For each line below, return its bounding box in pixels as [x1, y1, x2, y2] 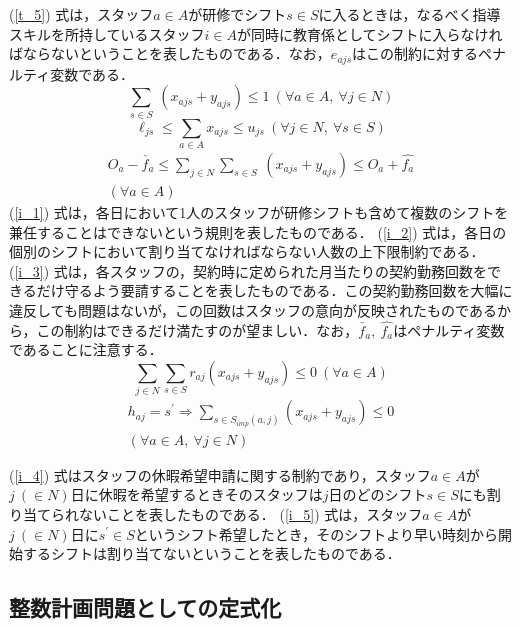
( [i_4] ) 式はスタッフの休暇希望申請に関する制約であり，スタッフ [9, 464, 431, 485]
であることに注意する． [9, 339, 163, 360]
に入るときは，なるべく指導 [318, 4, 501, 24]
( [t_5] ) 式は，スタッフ [9, 4, 154, 24]
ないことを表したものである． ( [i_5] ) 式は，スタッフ [78, 503, 423, 524]
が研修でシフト [188, 4, 287, 24]
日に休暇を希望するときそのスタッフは [70, 484, 323, 505]
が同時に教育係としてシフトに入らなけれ [237, 23, 503, 44]
